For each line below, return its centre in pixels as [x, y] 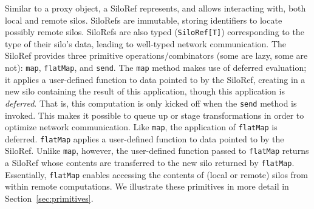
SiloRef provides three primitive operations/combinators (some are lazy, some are [156, 55]
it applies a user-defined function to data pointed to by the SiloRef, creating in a [155, 79]
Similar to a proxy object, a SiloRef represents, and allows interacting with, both [155, 8]
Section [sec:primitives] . [49, 198]
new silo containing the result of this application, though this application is [145, 91]
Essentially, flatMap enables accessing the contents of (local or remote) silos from [157, 174]
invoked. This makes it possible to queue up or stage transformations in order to [155, 115]
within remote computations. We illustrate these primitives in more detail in [147, 186]
